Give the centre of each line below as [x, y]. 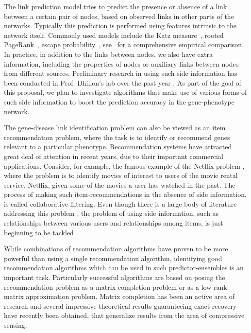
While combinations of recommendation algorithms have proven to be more [116, 249]
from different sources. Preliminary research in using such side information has [121, 73]
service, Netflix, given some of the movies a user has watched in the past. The [120, 184]
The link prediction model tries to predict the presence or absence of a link [116, 6]
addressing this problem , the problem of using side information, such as [111, 213]
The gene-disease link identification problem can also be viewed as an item [115, 128]
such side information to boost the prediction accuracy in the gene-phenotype [119, 101]
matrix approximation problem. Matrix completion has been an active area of [119, 296]
